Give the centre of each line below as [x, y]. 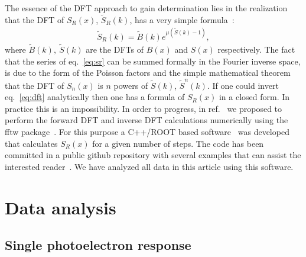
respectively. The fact [256, 49]
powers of [131, 85]
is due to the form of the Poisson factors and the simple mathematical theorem [148, 73]
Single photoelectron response [98, 245]
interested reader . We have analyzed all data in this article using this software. [149, 166]
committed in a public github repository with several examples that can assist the [153, 155]
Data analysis [61, 207]
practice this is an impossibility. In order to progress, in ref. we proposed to [144, 108]
